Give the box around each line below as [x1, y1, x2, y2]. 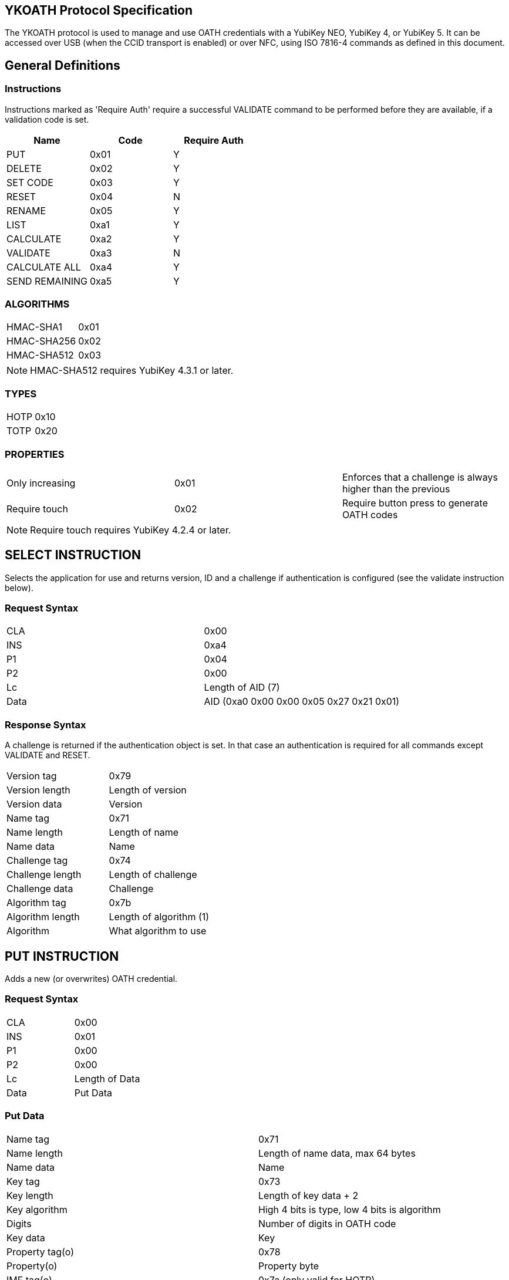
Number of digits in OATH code [258, 1217, 396, 1230]
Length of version [109, 784, 187, 796]
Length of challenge [109, 869, 197, 881]
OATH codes [342, 508, 398, 521]
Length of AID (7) [204, 681, 280, 694]
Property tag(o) [6, 1245, 75, 1258]
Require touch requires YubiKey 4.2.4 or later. [30, 524, 231, 536]
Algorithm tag [6, 897, 66, 909]
